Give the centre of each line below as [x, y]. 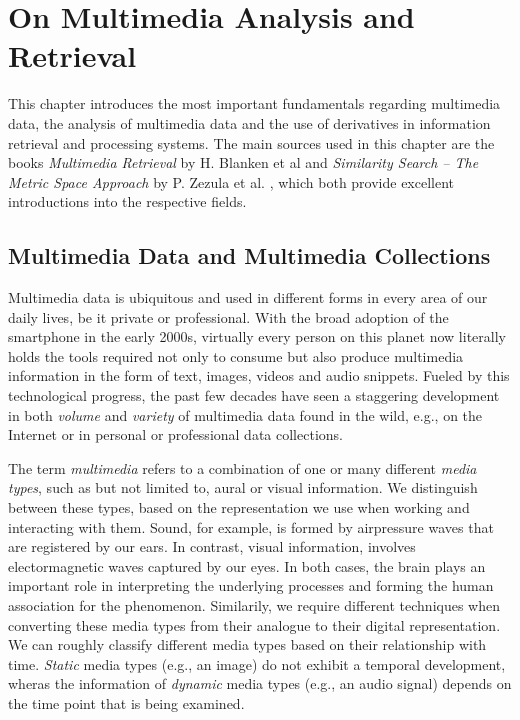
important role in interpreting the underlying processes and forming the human [251, 585]
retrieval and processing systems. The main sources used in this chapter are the [251, 142]
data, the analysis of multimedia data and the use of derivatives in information [249, 122]
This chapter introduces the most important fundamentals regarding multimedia [254, 103]
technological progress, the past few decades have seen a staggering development [254, 395]
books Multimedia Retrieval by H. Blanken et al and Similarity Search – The [243, 162]
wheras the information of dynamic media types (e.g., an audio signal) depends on [260, 683]
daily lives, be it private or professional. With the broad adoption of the [228, 316]
